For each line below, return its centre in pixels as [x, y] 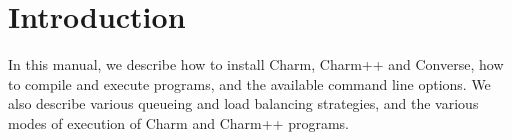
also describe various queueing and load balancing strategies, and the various [243, 103]
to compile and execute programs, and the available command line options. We [249, 83]
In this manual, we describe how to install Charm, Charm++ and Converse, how [256, 64]
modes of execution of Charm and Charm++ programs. [178, 122]
